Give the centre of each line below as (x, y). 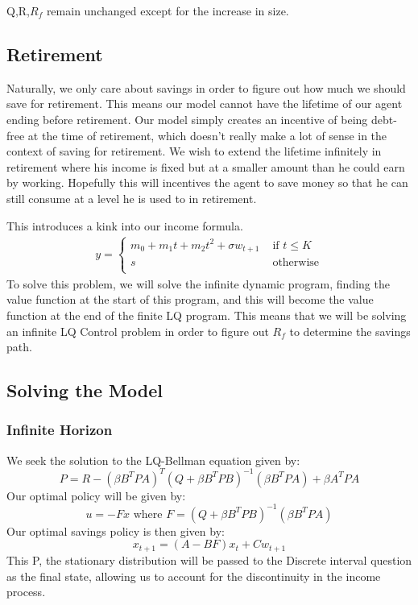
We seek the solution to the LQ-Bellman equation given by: (153, 460)
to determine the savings (350, 331)
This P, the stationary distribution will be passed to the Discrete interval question (209, 559)
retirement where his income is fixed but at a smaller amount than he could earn (206, 166)
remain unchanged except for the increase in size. (168, 10)
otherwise (296, 263)
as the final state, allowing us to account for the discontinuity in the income (194, 576)
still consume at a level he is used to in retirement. (132, 198)
